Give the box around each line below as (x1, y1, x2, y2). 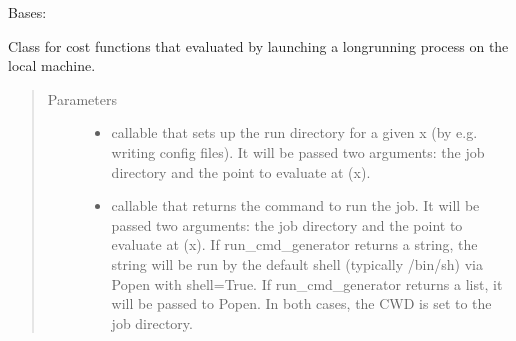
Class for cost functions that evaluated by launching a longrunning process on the (8, 35, 509, 56)
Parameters (47, 88, 117, 109)
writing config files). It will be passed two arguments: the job (111, 141, 485, 162)
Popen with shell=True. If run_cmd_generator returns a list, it (111, 273, 503, 294)
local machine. (8, 55, 96, 76)
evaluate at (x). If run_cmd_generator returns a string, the (111, 234, 478, 255)
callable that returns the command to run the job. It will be (111, 195, 480, 216)
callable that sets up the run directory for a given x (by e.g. (111, 122, 478, 143)
